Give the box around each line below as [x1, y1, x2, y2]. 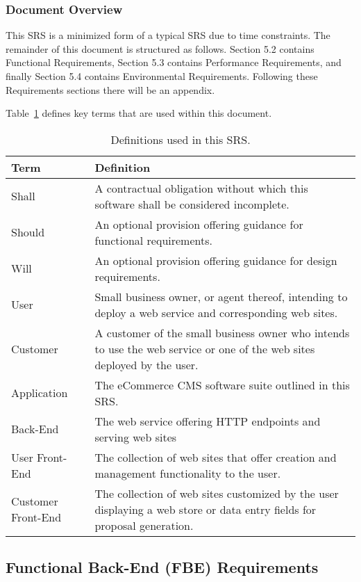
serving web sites [94, 428, 177, 445]
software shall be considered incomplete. [94, 195, 289, 212]
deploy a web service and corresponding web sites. [94, 304, 338, 321]
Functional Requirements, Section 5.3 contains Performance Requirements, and [6, 55, 342, 70]
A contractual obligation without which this [94, 179, 308, 196]
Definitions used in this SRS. [110, 131, 251, 147]
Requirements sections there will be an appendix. [6, 82, 215, 97]
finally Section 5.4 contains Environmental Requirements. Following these [6, 69, 318, 83]
